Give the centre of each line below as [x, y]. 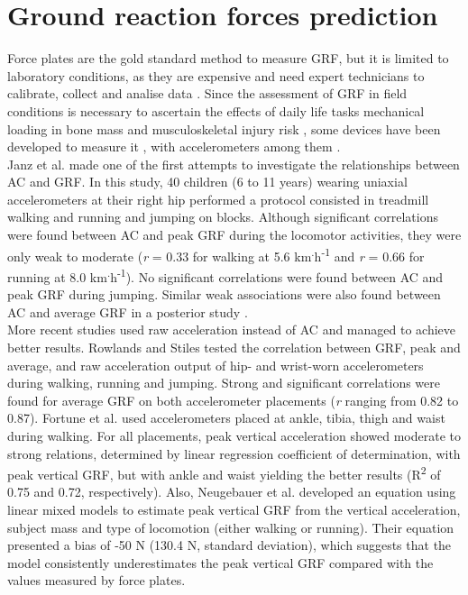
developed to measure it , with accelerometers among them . [174, 146]
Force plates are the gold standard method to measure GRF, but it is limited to [228, 58]
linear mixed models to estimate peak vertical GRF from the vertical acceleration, [234, 509]
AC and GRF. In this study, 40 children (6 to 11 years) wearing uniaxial [207, 182]
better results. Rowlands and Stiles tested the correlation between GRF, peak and [234, 347]
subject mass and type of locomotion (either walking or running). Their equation [231, 527]
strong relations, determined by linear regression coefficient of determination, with [234, 453]
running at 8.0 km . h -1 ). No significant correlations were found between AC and [225, 275]
